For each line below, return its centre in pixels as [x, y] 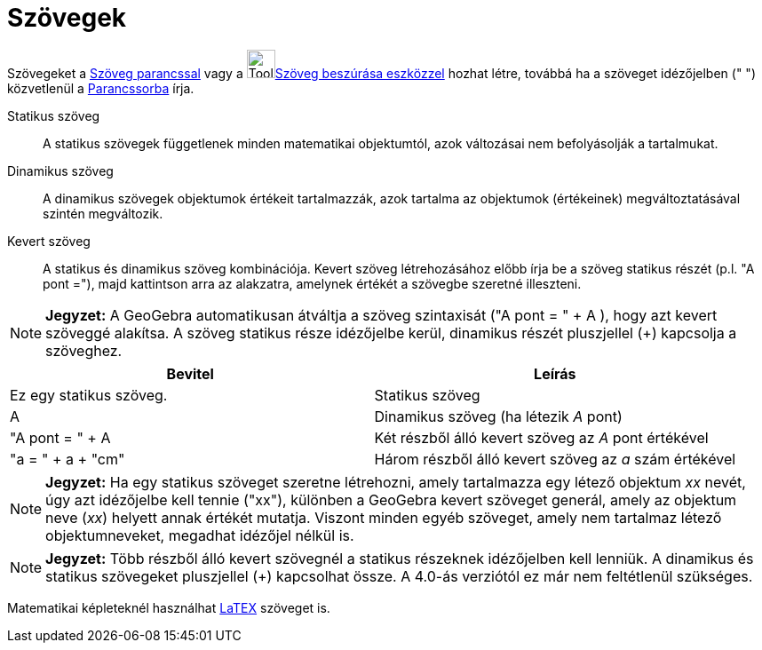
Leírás [555, 373]
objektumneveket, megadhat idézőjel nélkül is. [200, 535]
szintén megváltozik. [103, 213]
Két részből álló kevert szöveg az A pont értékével [541, 437]
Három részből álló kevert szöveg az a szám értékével [555, 459]
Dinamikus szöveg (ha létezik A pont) [498, 416]
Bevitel [190, 373]
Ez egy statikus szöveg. [89, 395]
